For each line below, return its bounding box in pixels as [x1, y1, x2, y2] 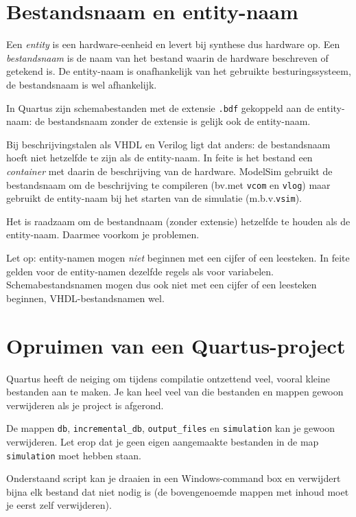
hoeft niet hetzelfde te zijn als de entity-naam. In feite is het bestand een [6, 150, 313, 165]
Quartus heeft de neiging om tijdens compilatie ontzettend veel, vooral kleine [6, 371, 330, 385]
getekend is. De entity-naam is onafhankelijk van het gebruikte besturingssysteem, [6, 64, 351, 78]
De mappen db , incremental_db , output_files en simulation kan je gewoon [6, 421, 335, 435]
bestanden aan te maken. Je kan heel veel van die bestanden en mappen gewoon [6, 384, 344, 399]
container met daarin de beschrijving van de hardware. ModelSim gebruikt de [6, 163, 333, 178]
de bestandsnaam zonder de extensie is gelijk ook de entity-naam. [34, 114, 311, 128]
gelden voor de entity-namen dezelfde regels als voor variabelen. [6, 264, 274, 278]
